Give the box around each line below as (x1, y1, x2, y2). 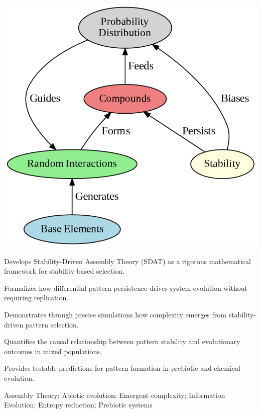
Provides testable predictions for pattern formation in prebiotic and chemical (4, 363, 240, 373)
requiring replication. (4, 292, 69, 303)
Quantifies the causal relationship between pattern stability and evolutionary (4, 336, 240, 347)
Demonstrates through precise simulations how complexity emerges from (4, 309, 226, 319)
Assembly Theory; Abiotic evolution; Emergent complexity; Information (4, 389, 225, 400)
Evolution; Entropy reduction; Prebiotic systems (4, 399, 153, 410)
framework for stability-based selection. (4, 266, 124, 276)
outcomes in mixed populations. (4, 346, 102, 356)
